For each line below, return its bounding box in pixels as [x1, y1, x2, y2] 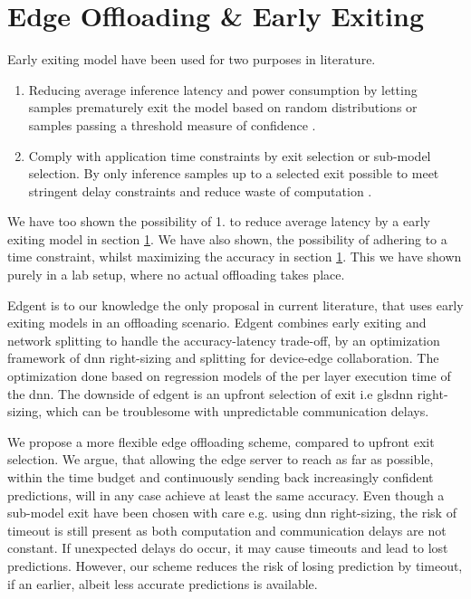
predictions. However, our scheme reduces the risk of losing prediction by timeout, [7, 556, 463, 575]
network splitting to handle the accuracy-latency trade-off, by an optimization [7, 330, 440, 349]
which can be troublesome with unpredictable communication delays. [45, 402, 429, 421]
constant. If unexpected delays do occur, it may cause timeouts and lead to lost [7, 538, 448, 557]
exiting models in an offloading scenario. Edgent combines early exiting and [7, 313, 427, 332]
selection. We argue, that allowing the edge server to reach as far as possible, [7, 450, 434, 469]
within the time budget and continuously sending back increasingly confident [7, 468, 434, 486]
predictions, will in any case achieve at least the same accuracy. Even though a [7, 485, 445, 504]
